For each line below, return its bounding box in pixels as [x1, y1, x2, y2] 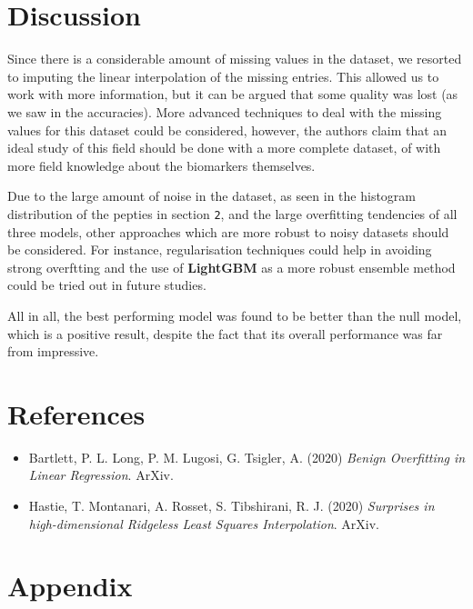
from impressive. [7, 342, 99, 361]
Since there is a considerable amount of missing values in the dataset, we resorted [7, 49, 462, 68]
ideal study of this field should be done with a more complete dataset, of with [7, 138, 441, 157]
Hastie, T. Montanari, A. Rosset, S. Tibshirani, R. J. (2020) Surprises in [28, 496, 435, 514]
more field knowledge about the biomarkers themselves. [7, 155, 316, 175]
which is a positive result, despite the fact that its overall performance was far [7, 324, 443, 343]
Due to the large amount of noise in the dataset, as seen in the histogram [7, 186, 417, 205]
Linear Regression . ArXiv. [28, 465, 174, 484]
